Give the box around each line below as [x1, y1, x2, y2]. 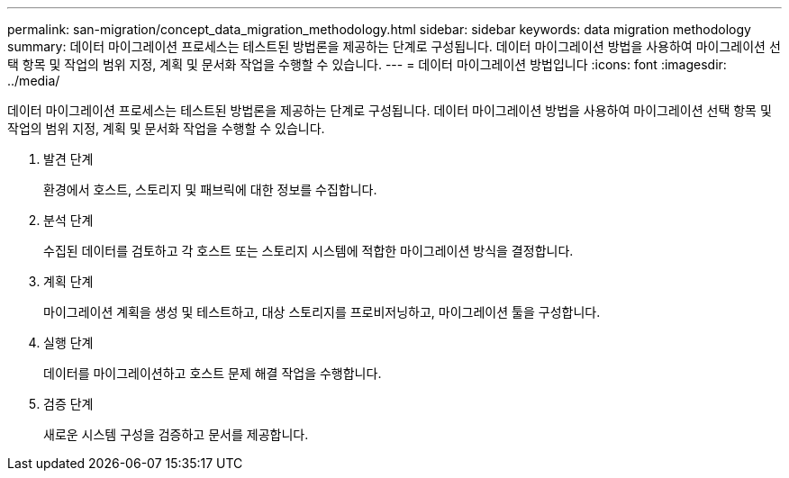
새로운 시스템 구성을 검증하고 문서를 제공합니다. [43, 427, 309, 442]
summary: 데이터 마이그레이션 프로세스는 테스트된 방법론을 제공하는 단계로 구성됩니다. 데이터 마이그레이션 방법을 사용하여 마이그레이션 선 [7, 39, 781, 54]
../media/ [7, 73, 60, 88]
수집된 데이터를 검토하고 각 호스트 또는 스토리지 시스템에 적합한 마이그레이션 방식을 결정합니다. [43, 243, 574, 258]
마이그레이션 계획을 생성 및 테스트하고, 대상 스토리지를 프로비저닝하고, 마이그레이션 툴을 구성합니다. [43, 304, 601, 320]
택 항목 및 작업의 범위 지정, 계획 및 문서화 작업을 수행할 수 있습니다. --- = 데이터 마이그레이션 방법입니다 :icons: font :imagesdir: [7, 57, 727, 72]
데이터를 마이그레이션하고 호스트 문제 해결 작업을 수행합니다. [43, 365, 382, 381]
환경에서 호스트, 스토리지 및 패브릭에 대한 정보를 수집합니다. [43, 182, 377, 197]
